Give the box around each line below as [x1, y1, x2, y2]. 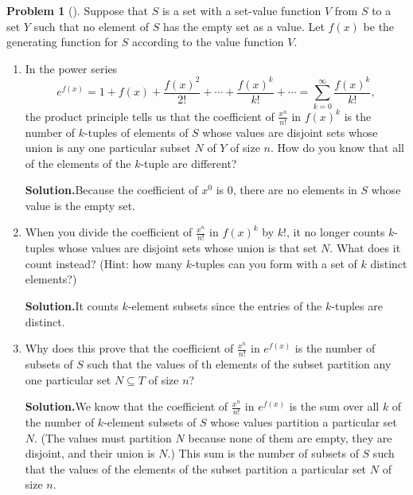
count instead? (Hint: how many [25, 255, 183, 271]
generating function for [6, 33, 119, 50]
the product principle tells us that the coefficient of [25, 107, 275, 124]
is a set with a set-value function [162, 2, 321, 18]
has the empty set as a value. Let [162, 18, 325, 34]
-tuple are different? [140, 154, 237, 171]
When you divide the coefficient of [25, 224, 193, 240]
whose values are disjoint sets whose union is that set [58, 240, 318, 256]
